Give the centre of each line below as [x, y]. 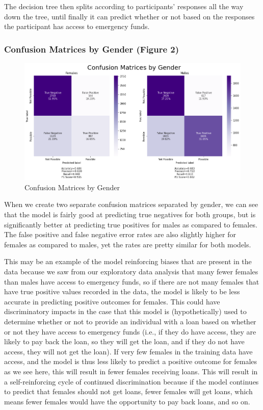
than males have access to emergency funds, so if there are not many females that [132, 281]
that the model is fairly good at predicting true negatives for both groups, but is [130, 214]
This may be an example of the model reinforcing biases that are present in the [128, 261]
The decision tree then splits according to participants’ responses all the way [124, 6]
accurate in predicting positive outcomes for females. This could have [112, 301]
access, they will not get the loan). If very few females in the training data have [128, 351]
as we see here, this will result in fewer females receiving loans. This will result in [131, 371]
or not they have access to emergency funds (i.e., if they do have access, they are [130, 331]
